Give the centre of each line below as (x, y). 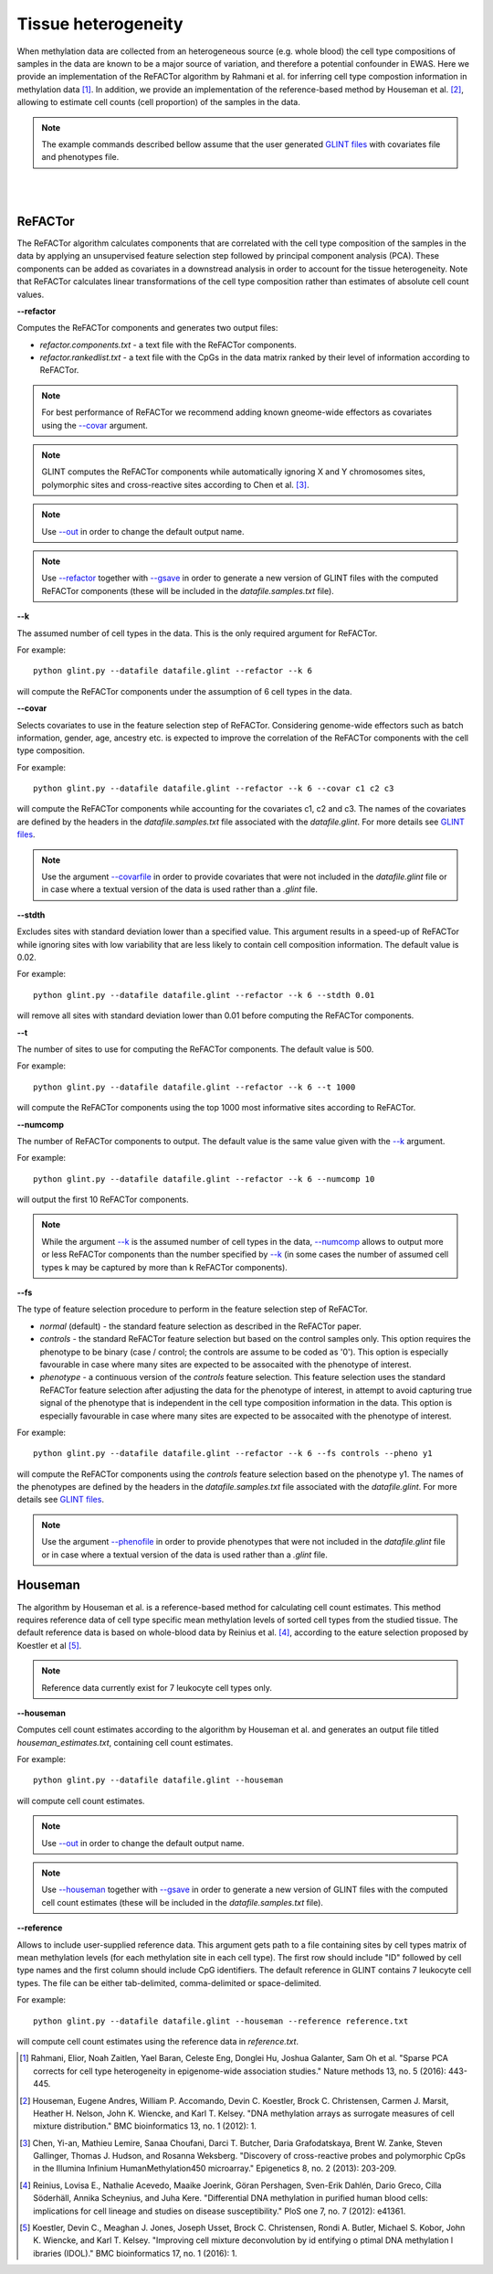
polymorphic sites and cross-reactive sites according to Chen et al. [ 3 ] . (175, 484)
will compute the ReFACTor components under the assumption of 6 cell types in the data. (184, 691)
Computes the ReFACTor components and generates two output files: (147, 328)
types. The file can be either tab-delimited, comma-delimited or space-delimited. (169, 1982)
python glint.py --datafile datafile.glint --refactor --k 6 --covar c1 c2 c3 (214, 789)
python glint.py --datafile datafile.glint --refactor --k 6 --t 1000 (194, 1087)
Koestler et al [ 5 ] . (49, 1645)
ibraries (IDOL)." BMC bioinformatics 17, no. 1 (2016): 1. (135, 2253)
